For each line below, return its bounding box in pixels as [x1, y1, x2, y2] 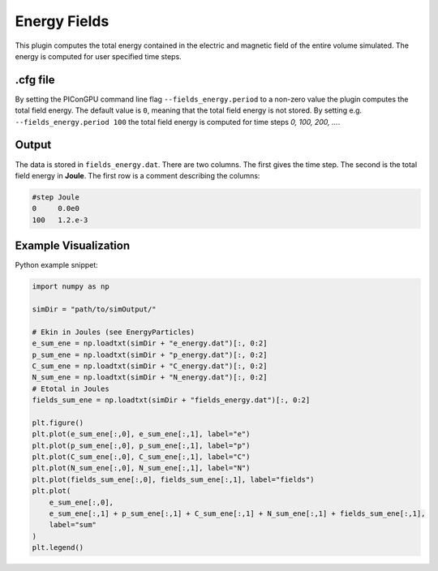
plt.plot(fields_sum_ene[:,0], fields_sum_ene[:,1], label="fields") [32, 474, 315, 484]
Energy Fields [15, 12, 109, 30]
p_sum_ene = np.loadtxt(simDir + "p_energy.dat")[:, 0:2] [32, 350, 268, 359]
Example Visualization [15, 239, 130, 253]
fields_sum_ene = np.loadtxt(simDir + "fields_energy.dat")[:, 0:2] [32, 396, 311, 405]
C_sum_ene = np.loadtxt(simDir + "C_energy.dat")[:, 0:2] [32, 361, 268, 371]
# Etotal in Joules [32, 384, 109, 393]
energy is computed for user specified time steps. [15, 51, 182, 61]
